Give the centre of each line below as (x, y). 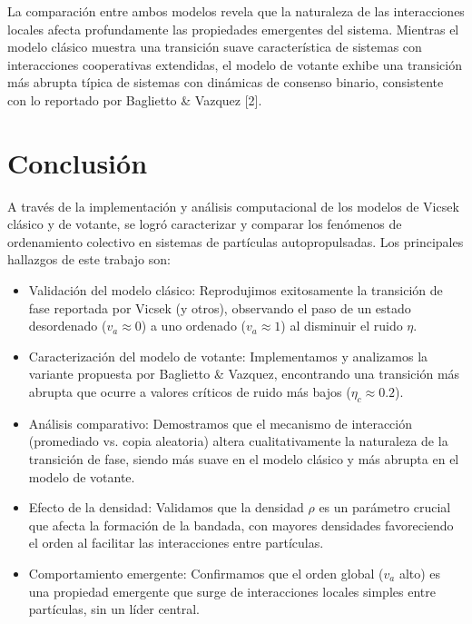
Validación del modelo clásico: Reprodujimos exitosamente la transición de (236, 290)
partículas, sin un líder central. (114, 609)
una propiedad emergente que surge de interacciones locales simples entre (232, 591)
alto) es (420, 573)
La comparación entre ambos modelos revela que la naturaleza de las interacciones (236, 11)
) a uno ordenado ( (193, 326)
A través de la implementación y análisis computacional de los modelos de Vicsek (233, 206)
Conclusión (78, 162)
